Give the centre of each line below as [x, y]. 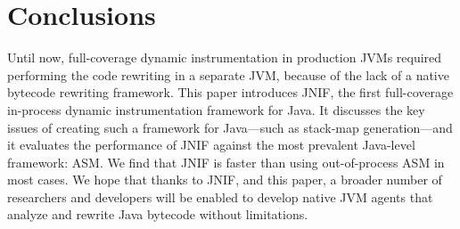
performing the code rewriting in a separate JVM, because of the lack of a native [228, 74]
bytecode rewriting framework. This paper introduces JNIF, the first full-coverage [230, 92]
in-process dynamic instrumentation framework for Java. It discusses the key [216, 109]
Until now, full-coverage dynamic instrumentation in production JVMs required [225, 57]
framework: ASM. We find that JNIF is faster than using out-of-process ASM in [226, 162]
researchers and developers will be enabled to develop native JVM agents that [220, 196]
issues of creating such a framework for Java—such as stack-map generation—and [230, 127]
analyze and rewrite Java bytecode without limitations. [158, 214]
